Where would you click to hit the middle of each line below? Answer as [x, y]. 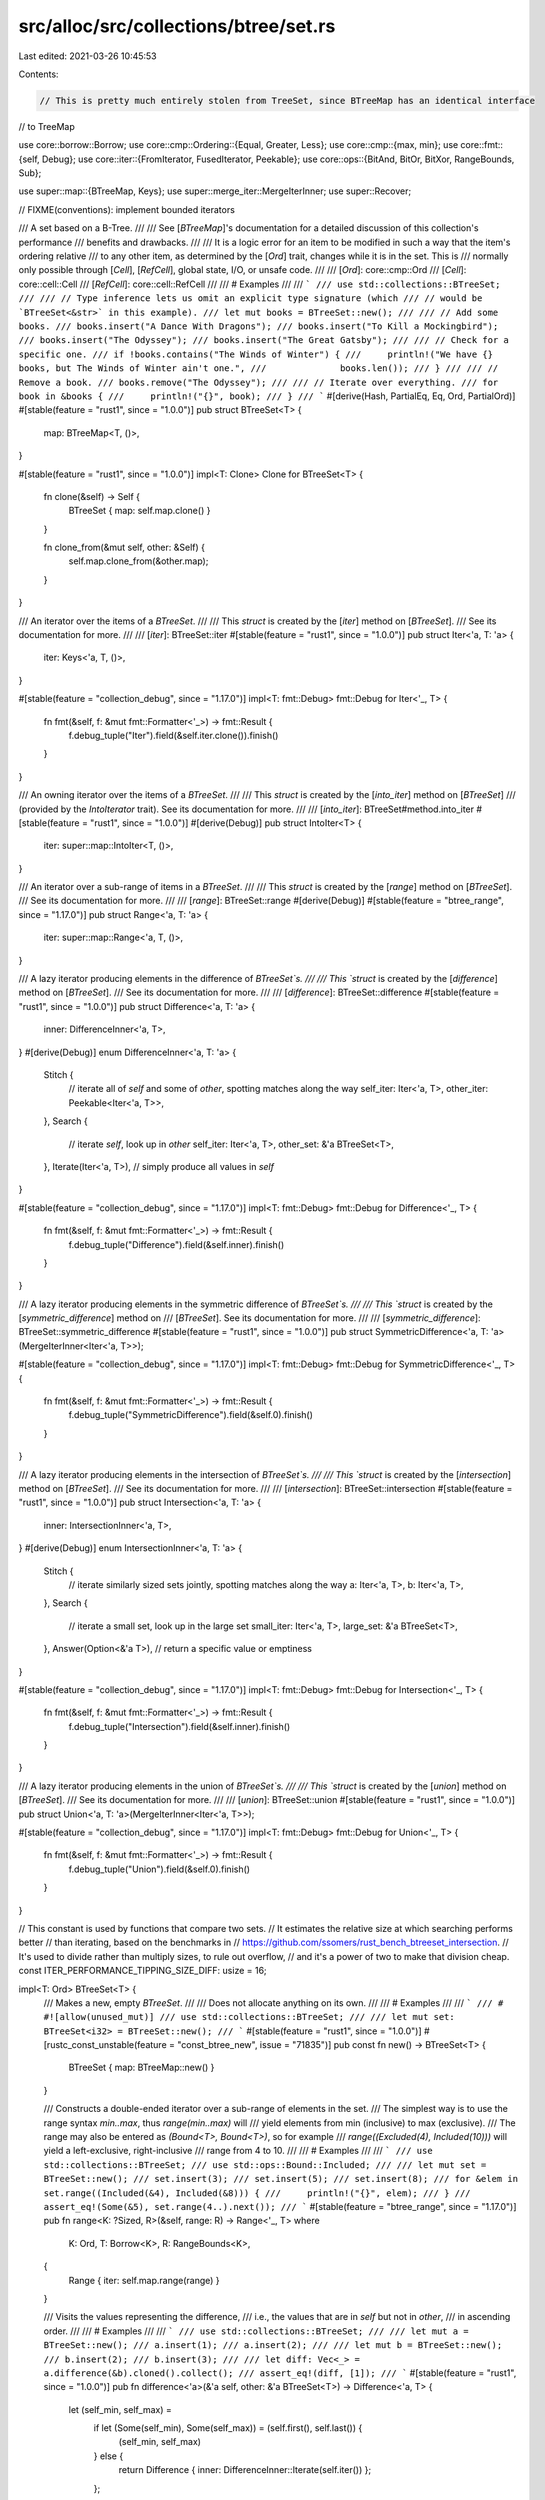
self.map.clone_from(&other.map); [138, 561]
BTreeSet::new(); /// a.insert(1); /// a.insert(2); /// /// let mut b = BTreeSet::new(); [273, 2345]
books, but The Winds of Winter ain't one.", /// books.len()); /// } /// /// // [258, 368]
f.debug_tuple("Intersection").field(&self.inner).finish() [179, 1726]
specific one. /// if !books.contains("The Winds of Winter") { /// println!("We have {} [256, 354]
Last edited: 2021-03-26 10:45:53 [87, 56]
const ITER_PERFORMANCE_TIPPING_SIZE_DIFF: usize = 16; [142, 1971]
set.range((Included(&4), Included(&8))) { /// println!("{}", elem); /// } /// [257, 2193]
